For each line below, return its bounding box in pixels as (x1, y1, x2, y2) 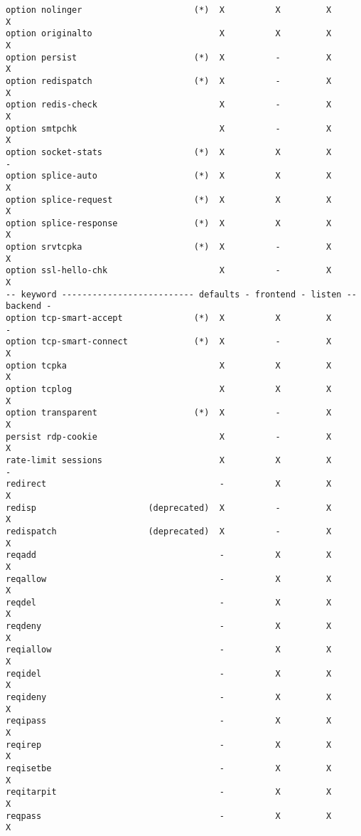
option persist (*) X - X (6, 52, 332, 63)
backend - (6, 301, 52, 312)
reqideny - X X (6, 692, 332, 703)
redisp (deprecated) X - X (6, 502, 332, 513)
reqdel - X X (6, 597, 332, 608)
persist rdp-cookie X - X (6, 431, 332, 442)
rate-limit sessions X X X (6, 455, 332, 465)
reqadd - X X (6, 550, 332, 561)
